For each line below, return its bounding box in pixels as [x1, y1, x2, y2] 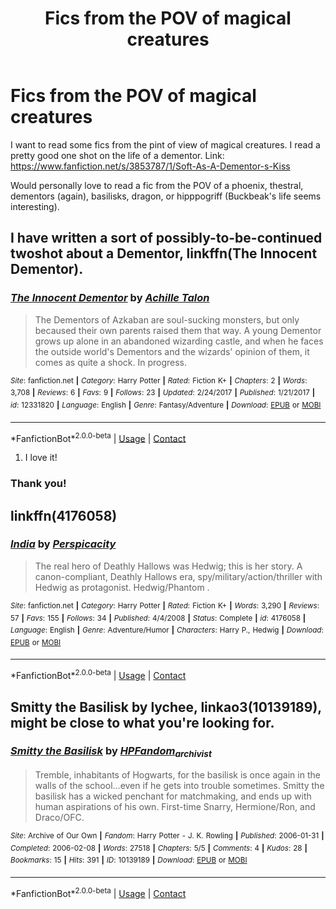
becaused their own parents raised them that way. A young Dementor [34, 324, 322, 336]
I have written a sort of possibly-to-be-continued [10, 230, 323, 247]
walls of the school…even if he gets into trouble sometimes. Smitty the [34, 780, 325, 792]
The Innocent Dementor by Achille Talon [10, 291, 210, 305]
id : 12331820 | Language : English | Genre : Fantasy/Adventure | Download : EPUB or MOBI [10, 400, 322, 410]
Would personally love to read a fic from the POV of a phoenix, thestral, [10, 179, 304, 191]
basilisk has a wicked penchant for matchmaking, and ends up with [34, 790, 312, 802]
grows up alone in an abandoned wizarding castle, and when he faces [34, 335, 324, 347]
